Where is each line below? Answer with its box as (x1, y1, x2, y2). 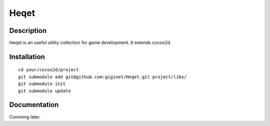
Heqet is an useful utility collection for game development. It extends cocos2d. (9, 40, 172, 46)
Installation (9, 52, 45, 61)
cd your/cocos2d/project (18, 67, 79, 73)
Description (9, 26, 47, 35)
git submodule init (18, 81, 66, 87)
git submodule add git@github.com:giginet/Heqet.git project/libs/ (18, 74, 187, 80)
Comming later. (9, 114, 41, 120)
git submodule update (18, 88, 71, 94)
